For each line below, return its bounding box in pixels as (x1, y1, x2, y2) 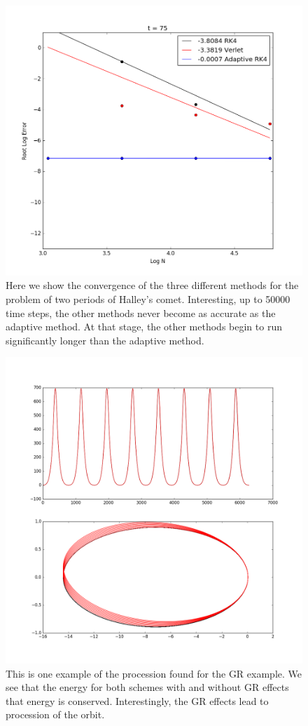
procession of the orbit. (6, 707, 105, 722)
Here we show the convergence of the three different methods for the (6, 278, 299, 293)
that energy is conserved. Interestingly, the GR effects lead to (6, 693, 269, 708)
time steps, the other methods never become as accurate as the (6, 305, 276, 320)
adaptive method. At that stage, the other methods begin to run (6, 319, 282, 334)
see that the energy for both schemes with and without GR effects (6, 680, 289, 694)
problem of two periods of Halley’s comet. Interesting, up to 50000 (6, 291, 290, 306)
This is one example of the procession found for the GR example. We (6, 666, 302, 680)
